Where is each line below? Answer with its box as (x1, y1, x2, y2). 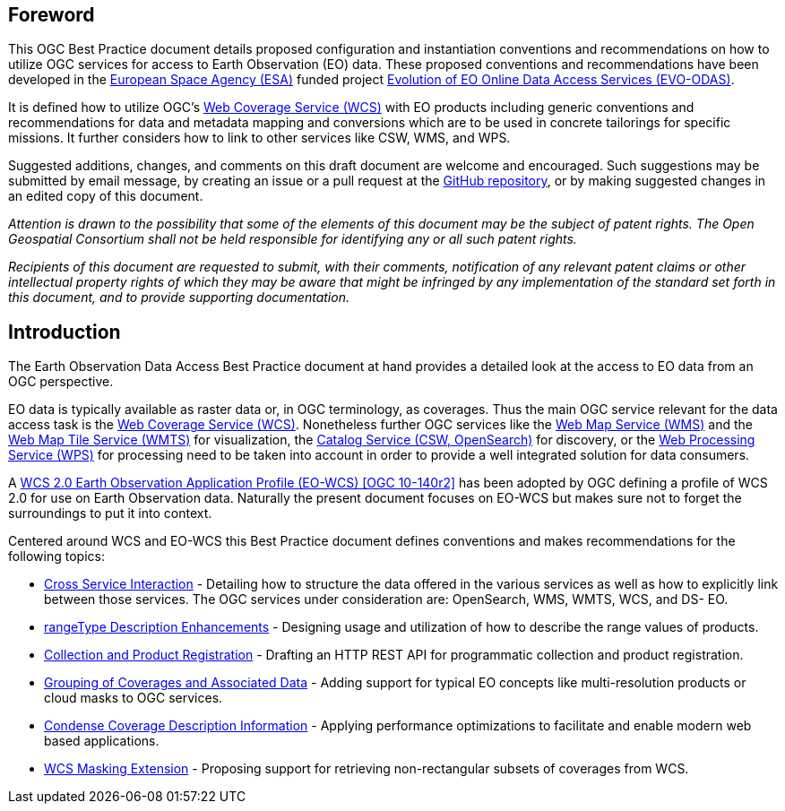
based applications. (44, 733, 160, 749)
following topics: (8, 548, 105, 565)
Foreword (8, 4, 95, 26)
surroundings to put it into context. (8, 505, 212, 522)
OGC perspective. (8, 374, 114, 390)
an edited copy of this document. (8, 188, 203, 204)
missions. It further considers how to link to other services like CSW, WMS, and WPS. (8, 130, 511, 146)
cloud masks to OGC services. (44, 690, 223, 706)
